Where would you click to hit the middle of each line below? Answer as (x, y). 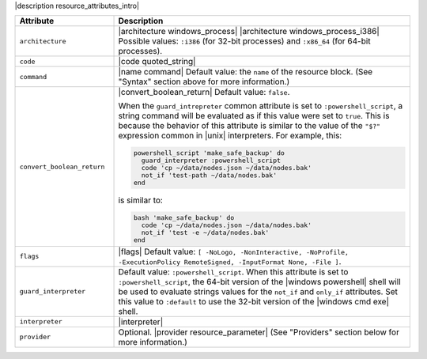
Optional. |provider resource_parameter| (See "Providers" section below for (259, 332)
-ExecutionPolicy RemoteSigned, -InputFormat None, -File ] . (230, 261)
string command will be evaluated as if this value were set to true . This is (254, 116)
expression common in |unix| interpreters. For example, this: (230, 136)
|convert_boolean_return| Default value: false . (204, 93)
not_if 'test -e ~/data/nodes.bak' (205, 233)
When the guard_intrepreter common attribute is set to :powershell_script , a (261, 106)
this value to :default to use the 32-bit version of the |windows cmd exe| (253, 301)
